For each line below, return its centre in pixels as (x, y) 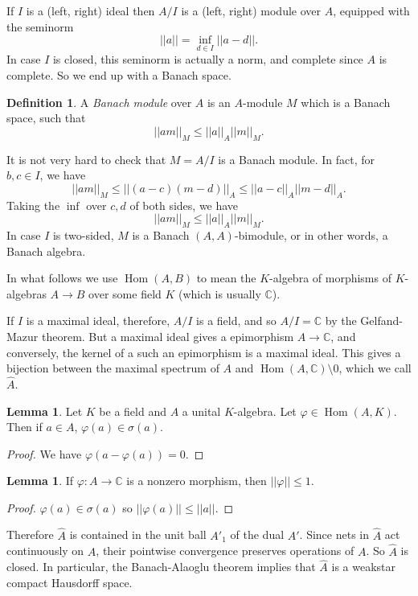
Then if (25, 427)
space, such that (46, 118)
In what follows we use (62, 278)
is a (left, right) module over (251, 10)
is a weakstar (364, 567)
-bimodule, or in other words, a (311, 234)
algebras (27, 293)
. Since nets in (334, 534)
